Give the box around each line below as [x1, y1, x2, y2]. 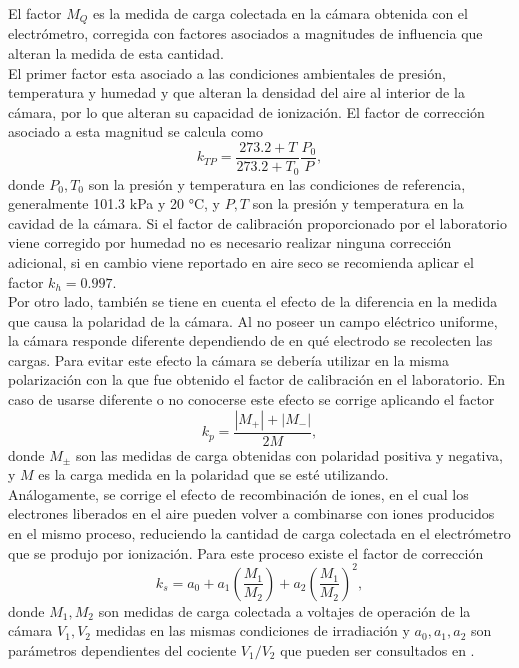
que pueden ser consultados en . [280, 639, 475, 660]
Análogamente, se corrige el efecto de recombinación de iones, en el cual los [8, 483, 469, 504]
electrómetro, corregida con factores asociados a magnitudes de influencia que [8, 23, 483, 44]
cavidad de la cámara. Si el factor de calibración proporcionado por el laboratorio [8, 212, 507, 233]
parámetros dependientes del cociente [8, 639, 237, 660]
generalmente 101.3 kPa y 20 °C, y [8, 193, 220, 214]
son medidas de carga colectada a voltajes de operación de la [98, 600, 471, 621]
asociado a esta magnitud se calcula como [8, 121, 263, 142]
